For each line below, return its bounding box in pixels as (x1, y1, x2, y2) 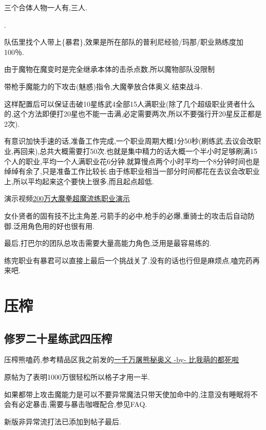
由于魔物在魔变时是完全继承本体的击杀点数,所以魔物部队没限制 (4, 64, 215, 74)
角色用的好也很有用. (27, 220, 94, 231)
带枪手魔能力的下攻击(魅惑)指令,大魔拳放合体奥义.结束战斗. (4, 81, 203, 91)
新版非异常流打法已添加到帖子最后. (4, 416, 121, 426)
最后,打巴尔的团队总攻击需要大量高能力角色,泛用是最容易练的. (4, 238, 212, 248)
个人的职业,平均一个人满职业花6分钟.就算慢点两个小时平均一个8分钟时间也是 (4, 155, 260, 166)
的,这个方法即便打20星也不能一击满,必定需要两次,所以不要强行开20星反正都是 (4, 108, 262, 119)
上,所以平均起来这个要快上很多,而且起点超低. (4, 175, 154, 186)
